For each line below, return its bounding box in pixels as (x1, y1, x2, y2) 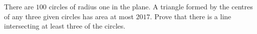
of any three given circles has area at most (4, 11, 134, 21)
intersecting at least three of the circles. (4, 21, 126, 31)
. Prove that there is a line (150, 11, 231, 21)
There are (4, 1, 34, 11)
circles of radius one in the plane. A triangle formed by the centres (49, 1, 253, 11)
